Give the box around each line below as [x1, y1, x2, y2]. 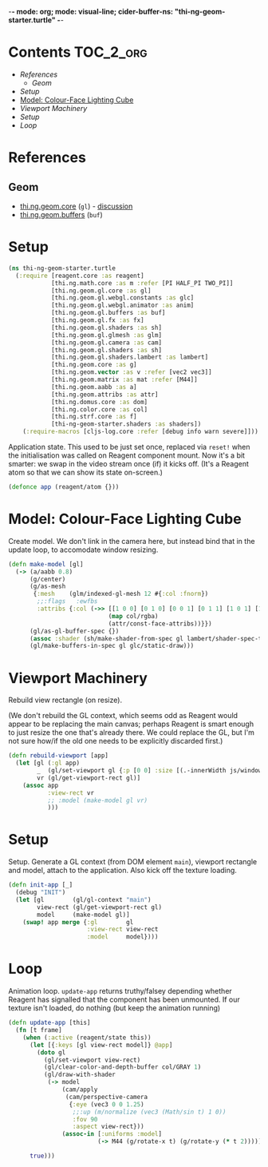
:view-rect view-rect [86, 926, 159, 934]
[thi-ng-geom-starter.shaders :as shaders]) [50, 420, 202, 428]
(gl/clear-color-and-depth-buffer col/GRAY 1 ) [43, 1063, 202, 1071]
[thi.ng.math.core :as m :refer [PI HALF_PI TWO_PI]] [50, 279, 234, 287]
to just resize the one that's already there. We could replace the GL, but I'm [8, 728, 255, 737]
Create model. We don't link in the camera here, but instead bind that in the [8, 536, 255, 546]
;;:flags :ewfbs [37, 597, 98, 605]
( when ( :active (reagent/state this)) [22, 1034, 152, 1042]
